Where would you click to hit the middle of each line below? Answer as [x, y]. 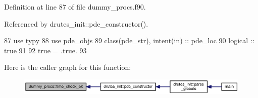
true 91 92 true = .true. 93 [45, 50]
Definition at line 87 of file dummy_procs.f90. [75, 7]
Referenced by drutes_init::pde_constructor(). [76, 23]
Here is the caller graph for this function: [68, 67]
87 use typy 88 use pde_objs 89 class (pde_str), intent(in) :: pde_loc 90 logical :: [129, 40]
